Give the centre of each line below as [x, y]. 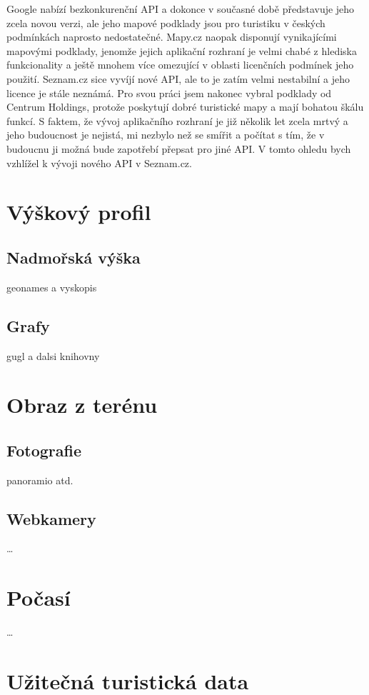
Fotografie [44, 450]
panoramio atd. [40, 480]
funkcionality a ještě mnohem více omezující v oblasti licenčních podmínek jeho [180, 65]
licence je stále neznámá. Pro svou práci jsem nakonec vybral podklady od [169, 92]
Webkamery [51, 518]
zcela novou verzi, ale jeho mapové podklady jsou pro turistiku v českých [166, 22]
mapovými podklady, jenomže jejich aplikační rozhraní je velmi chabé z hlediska [182, 50]
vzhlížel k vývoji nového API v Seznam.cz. [99, 162]
